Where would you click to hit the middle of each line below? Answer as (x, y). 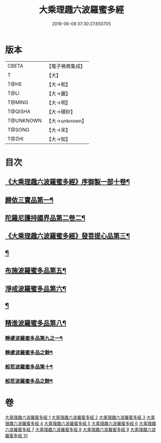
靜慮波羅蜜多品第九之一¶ (34, 338)
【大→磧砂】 (61, 111)
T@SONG (19, 129)
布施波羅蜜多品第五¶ (36, 271)
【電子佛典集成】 (66, 66)
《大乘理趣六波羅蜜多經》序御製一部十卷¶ (67, 182)
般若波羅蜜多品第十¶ (29, 367)
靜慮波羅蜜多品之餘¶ (29, 353)
